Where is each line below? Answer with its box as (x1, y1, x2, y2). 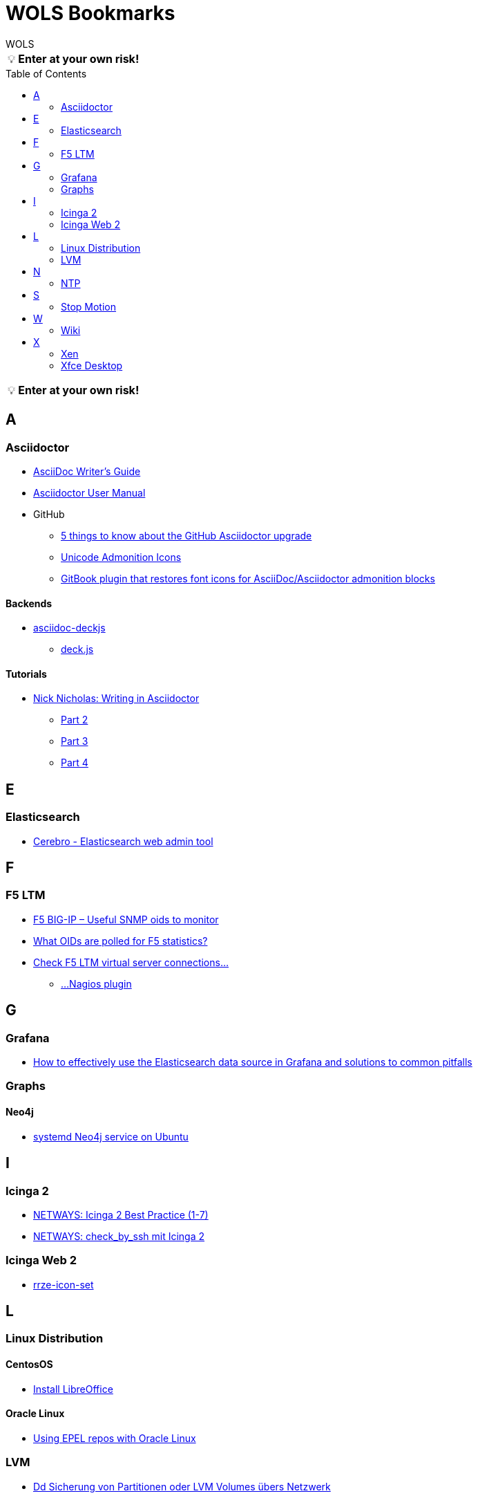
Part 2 (61, 714, 88, 726)
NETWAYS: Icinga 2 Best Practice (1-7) (33, 1208, 209, 1221)
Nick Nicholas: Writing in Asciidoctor (33, 692, 200, 705)
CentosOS (6, 1358, 53, 1371)
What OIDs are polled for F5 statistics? (33, 934, 208, 947)
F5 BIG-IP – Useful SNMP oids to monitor (33, 913, 219, 925)
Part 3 (61, 735, 88, 748)
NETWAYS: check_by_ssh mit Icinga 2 (33, 1230, 205, 1242)
